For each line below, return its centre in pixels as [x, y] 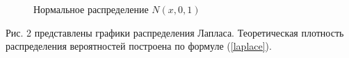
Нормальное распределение [91, 9]
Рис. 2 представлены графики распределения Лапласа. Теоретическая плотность [175, 32]
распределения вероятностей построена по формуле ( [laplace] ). [139, 46]
